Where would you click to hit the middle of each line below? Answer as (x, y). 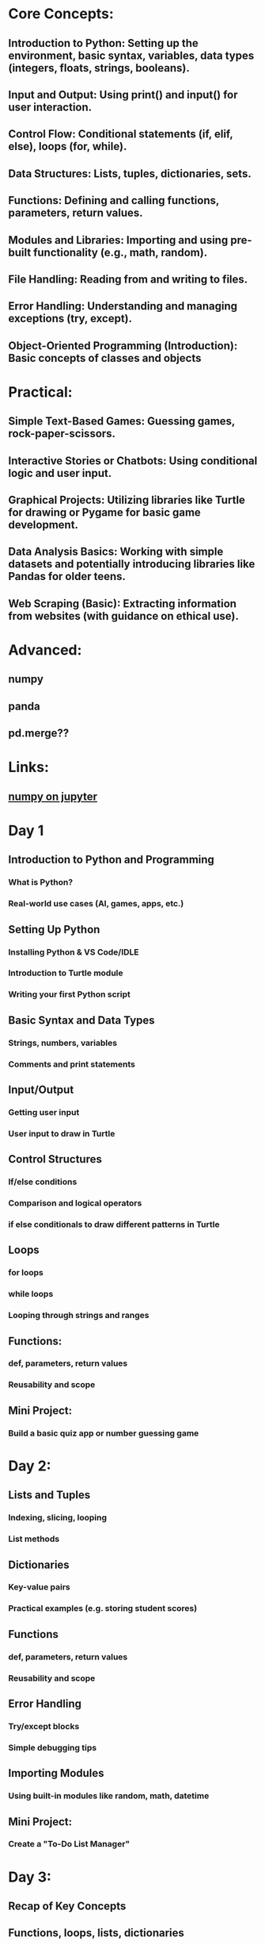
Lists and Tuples (49, 1495)
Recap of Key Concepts (67, 1907)
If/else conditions (43, 1182)
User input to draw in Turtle (62, 1133)
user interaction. (50, 107)
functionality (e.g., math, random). (120, 252)
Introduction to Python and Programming (112, 860)
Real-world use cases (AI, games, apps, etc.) (96, 904)
